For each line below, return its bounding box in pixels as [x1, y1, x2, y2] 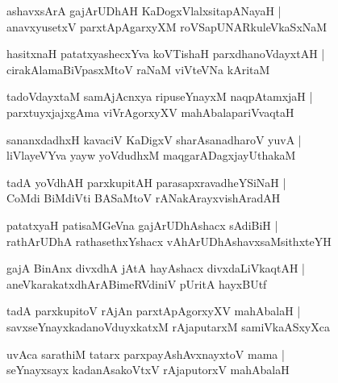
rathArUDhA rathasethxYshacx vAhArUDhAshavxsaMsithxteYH [6, 232, 332, 249]
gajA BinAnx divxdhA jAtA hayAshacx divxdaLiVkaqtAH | [6, 260, 305, 277]
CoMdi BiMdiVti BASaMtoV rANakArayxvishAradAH [6, 189, 281, 206]
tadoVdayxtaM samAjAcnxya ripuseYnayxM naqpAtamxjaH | [6, 88, 313, 105]
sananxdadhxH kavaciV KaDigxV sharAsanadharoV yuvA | [6, 131, 302, 148]
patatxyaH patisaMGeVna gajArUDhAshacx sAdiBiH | [6, 216, 278, 233]
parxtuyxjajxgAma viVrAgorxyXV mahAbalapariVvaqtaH [6, 103, 294, 120]
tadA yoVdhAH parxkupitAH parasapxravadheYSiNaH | [6, 173, 286, 190]
